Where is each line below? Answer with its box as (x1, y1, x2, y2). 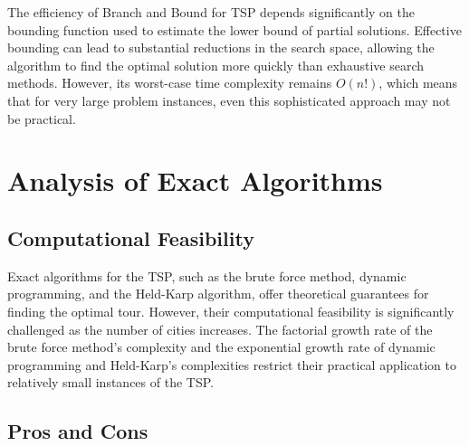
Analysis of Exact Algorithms (7, 162, 383, 199)
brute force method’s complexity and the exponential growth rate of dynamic (7, 337, 435, 356)
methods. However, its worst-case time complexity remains (7, 73, 332, 92)
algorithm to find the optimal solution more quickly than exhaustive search (7, 55, 425, 74)
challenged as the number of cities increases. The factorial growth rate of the (7, 319, 433, 338)
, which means (378, 73, 458, 92)
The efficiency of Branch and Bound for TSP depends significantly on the (7, 3, 416, 21)
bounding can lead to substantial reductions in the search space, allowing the (7, 38, 435, 57)
